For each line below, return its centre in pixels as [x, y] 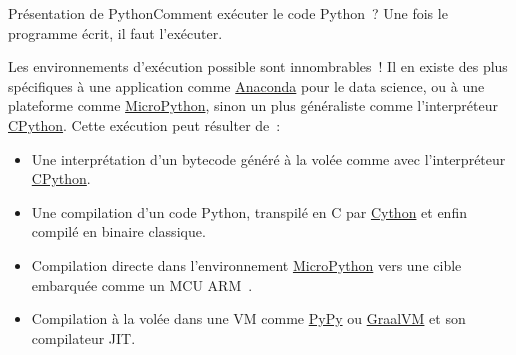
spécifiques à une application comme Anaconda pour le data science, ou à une [246, 85]
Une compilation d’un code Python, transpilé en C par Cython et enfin [249, 211]
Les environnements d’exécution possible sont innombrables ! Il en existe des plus [258, 66]
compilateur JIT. [83, 337]
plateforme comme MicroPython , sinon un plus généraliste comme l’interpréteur [253, 105]
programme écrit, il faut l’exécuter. [115, 32]
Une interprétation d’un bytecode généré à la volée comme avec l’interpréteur [268, 158]
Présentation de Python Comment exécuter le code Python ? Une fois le [228, 13]
